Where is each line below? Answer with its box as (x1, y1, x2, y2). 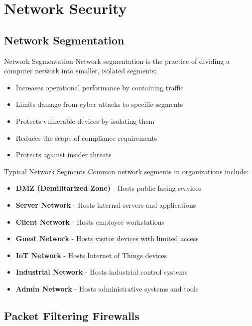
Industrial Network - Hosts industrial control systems (15, 267, 188, 277)
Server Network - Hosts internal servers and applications (15, 199, 196, 210)
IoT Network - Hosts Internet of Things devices (15, 250, 167, 260)
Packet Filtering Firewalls (4, 308, 139, 323)
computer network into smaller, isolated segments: (4, 65, 157, 76)
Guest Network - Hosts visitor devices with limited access (15, 233, 199, 244)
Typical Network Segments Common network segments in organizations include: (4, 166, 249, 176)
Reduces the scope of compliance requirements (15, 132, 157, 143)
